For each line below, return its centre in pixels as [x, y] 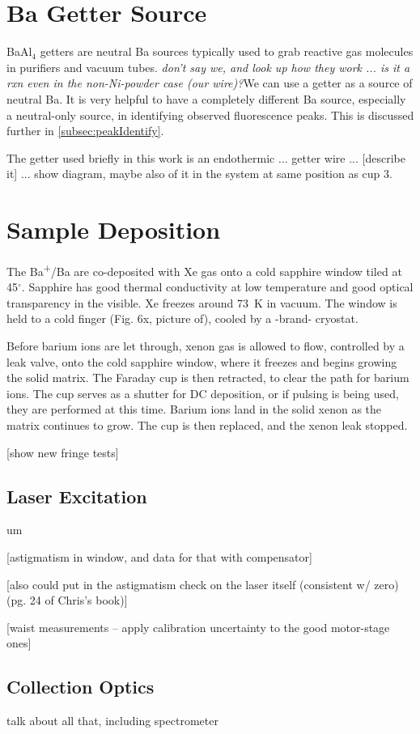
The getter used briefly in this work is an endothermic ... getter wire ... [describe [206, 157]
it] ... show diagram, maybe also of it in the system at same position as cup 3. [199, 174]
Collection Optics [81, 687]
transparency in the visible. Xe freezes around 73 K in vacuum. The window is [202, 302]
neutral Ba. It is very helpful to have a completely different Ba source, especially [206, 98]
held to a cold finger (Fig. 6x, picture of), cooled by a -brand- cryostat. [182, 318]
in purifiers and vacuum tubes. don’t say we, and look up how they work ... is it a [208, 67]
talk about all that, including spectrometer [112, 721]
